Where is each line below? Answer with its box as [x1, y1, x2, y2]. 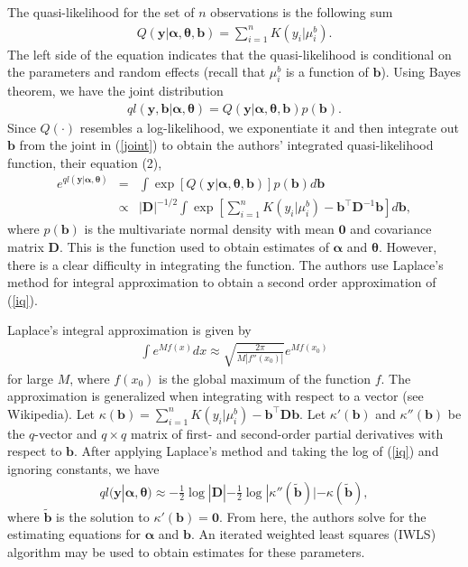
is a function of [285, 62, 369, 81]
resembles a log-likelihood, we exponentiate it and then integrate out [79, 117, 459, 136]
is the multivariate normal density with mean [84, 219, 335, 238]
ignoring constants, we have [7, 460, 160, 478]
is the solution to [56, 507, 150, 525]
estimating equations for [7, 525, 141, 544]
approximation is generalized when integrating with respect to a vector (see [7, 386, 424, 405]
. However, [378, 237, 437, 256]
